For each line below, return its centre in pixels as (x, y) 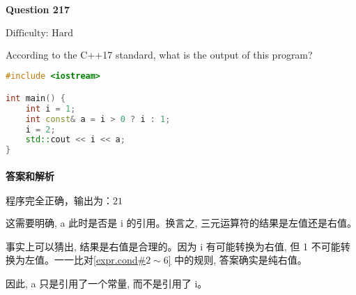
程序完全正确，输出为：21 (64, 201)
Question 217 (38, 9)
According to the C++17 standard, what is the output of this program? (159, 54)
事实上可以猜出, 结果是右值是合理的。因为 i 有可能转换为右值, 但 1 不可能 (173, 246)
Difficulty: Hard (40, 33)
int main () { (36, 98)
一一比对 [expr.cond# (100, 260)
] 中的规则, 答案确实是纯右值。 (238, 260)
